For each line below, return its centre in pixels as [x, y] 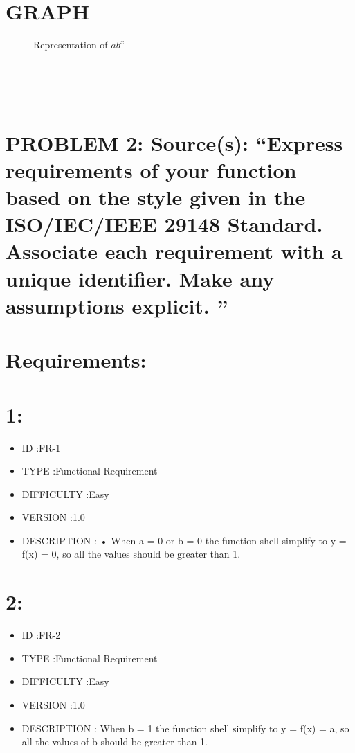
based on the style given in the [156, 197]
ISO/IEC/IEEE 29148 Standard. [164, 224]
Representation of [71, 45]
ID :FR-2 [41, 635]
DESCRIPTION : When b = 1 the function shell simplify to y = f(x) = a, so [185, 728]
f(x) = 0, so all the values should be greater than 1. [131, 554]
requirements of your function [151, 169]
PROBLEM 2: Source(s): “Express [174, 142]
